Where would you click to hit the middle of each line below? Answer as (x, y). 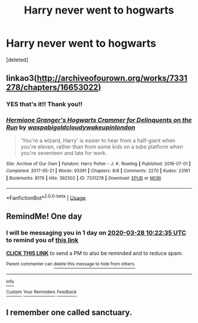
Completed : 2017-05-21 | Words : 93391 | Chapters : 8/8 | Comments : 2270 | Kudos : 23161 (98, 171)
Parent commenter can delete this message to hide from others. (71, 264)
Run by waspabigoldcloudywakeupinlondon (71, 127)
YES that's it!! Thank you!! (44, 104)
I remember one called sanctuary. (69, 312)
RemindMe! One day (44, 216)
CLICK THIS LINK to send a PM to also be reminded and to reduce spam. (95, 253)
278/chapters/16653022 (52, 88)
